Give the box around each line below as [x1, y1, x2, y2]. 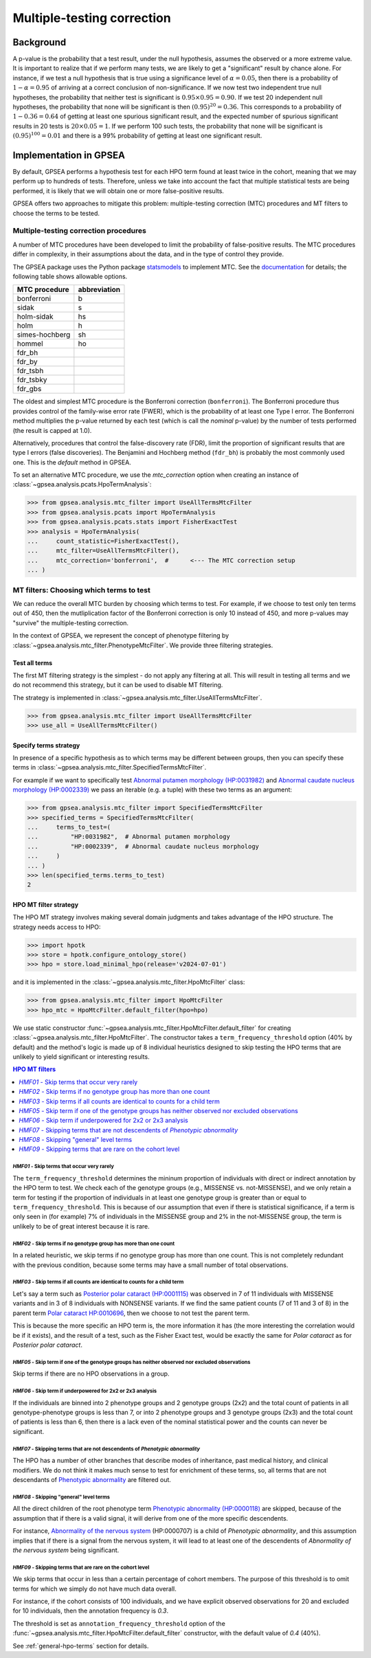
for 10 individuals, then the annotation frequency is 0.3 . [12, 1606, 168, 1615]
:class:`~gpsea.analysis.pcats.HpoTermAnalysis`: [12, 480, 152, 489]
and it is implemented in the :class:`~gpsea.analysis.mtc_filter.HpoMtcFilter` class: [12, 978, 245, 986]
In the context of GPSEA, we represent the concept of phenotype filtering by [12, 631, 229, 640]
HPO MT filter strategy [12, 900, 79, 908]
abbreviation [78, 285, 121, 295]
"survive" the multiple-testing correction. [12, 618, 129, 627]
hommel [16, 339, 44, 348]
